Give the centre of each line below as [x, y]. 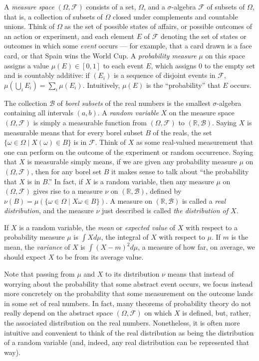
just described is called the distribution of [165, 210]
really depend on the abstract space [59, 313]
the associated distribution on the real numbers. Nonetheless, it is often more [122, 323]
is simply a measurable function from [90, 122]
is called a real [204, 200]
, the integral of [125, 237]
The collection [26, 103]
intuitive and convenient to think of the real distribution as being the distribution [129, 332]
